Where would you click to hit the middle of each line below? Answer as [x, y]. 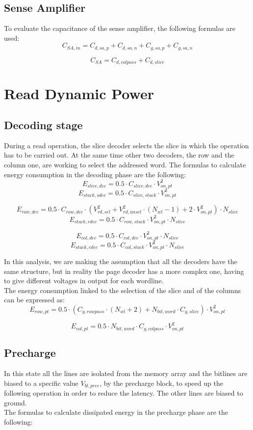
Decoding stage [43, 125]
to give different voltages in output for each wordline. [84, 281]
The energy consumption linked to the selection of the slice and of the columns [122, 290]
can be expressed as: [34, 300]
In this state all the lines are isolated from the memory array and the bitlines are [126, 373]
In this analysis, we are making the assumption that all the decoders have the [121, 261]
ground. [15, 402]
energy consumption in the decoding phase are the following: [95, 174]
